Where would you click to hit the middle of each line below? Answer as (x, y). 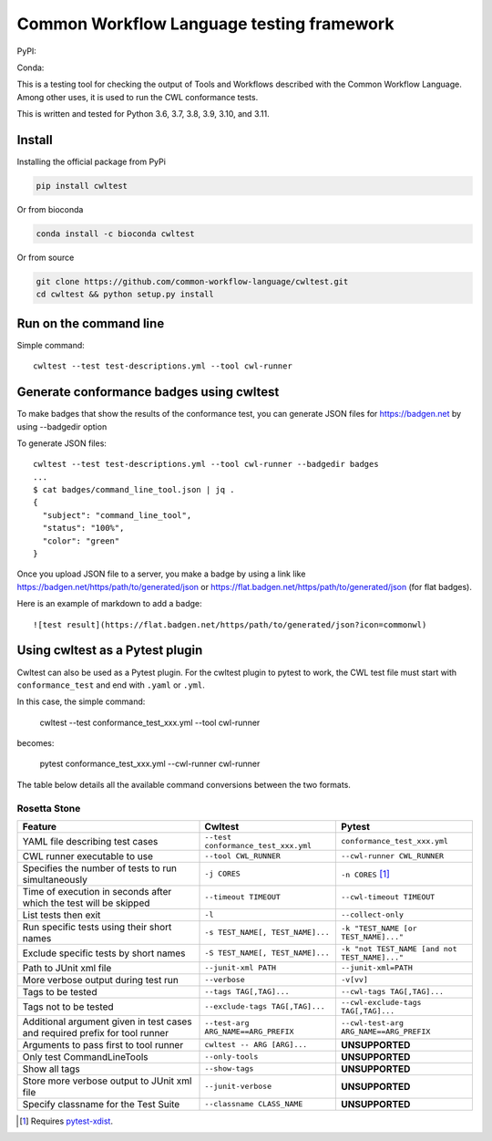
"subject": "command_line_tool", (117, 515)
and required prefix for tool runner (95, 1032)
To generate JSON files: (61, 443)
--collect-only (373, 915)
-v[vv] (354, 980)
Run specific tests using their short (97, 927)
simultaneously (55, 879)
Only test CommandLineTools (86, 1056)
